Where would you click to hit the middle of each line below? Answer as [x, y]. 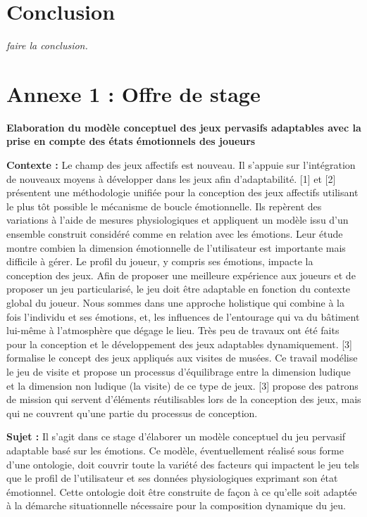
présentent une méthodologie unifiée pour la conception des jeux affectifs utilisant [182, 192]
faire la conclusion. [47, 45]
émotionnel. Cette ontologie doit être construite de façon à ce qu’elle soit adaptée [182, 491]
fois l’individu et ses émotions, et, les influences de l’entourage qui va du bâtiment [183, 316]
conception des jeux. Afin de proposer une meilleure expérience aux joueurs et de [181, 275]
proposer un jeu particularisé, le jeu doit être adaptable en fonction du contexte [179, 289]
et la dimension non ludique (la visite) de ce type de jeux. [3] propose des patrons [182, 385]
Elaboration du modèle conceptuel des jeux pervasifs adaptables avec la [184, 127]
